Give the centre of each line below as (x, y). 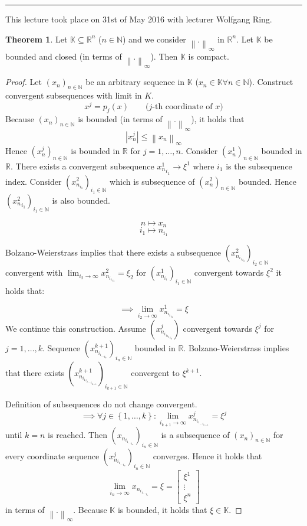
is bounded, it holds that (162, 509)
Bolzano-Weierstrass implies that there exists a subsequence (113, 252)
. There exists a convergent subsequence (82, 166)
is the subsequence (259, 166)
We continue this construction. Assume (76, 328)
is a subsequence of (195, 435)
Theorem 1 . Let (37, 39)
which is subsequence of (152, 181)
